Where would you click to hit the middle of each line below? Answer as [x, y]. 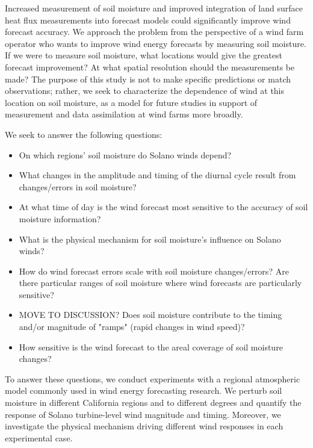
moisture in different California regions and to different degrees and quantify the [153, 403]
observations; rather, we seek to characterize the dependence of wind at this [145, 91]
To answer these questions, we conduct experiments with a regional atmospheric [153, 378]
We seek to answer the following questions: [84, 134]
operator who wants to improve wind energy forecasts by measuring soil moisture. [156, 43]
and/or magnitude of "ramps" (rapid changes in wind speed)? [132, 327]
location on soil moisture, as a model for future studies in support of [131, 102]
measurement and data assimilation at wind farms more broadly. [124, 114]
